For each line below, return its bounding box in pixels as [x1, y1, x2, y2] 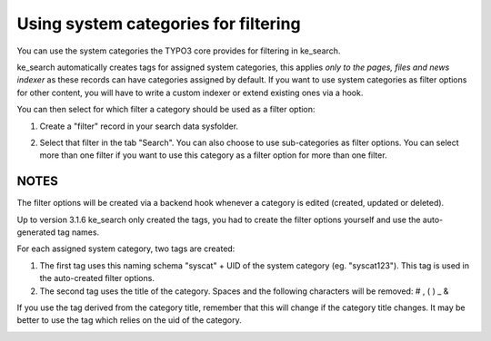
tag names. [57, 227, 100, 238]
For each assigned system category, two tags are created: [16, 243, 235, 254]
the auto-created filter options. [39, 273, 155, 284]
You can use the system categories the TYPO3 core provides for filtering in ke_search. [16, 45, 341, 56]
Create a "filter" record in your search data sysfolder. [39, 121, 239, 132]
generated [16, 227, 56, 238]
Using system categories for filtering [16, 14, 301, 34]
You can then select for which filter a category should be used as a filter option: [16, 104, 316, 115]
